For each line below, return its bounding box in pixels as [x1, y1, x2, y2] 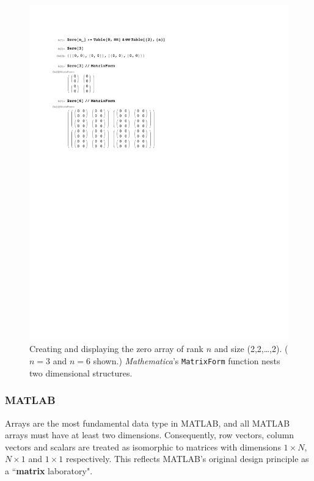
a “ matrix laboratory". [5, 464, 93, 477]
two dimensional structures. [29, 366, 133, 379]
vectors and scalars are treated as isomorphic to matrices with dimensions [5, 440, 281, 453]
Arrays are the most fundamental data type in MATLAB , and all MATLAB [5, 416, 290, 429]
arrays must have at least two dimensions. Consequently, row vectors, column [5, 428, 294, 441]
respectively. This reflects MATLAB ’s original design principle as [65, 452, 309, 465]
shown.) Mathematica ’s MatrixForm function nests [93, 354, 280, 367]
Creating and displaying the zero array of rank [29, 342, 203, 355]
